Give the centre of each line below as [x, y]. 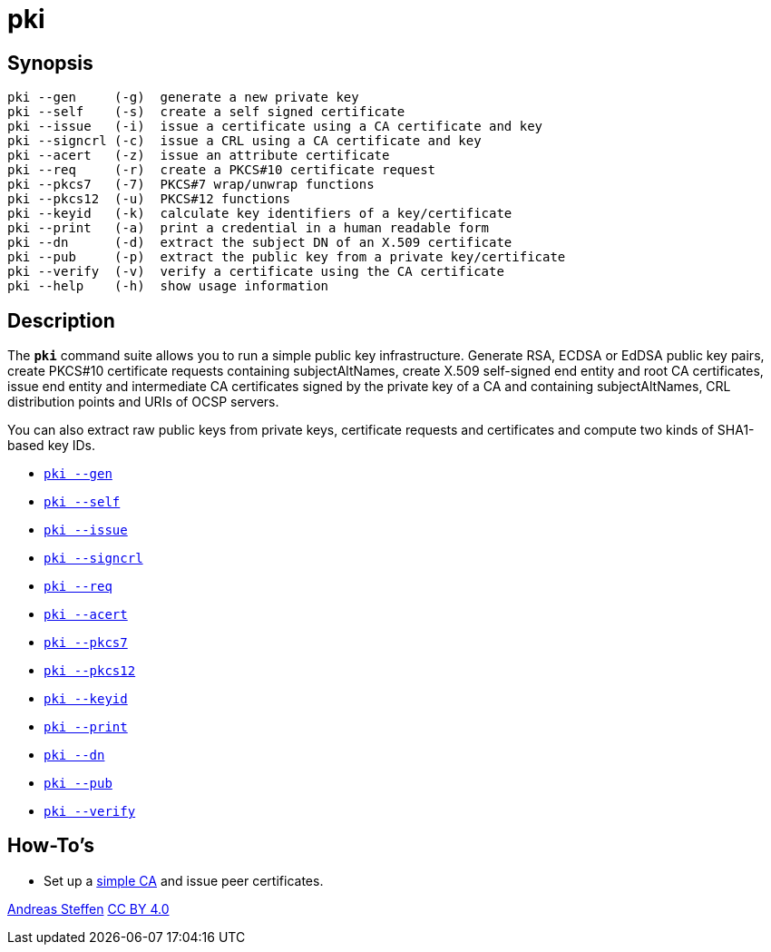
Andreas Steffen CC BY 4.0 [88, 908]
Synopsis [50, 63]
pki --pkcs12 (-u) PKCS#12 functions [149, 199]
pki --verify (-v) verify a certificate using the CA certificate [256, 272]
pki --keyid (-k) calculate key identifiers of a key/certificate [260, 214]
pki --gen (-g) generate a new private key [183, 98]
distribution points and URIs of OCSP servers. [143, 402]
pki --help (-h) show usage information [168, 286]
